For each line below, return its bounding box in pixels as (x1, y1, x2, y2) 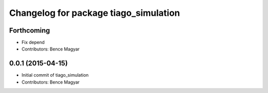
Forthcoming (9, 26, 50, 35)
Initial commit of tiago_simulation (21, 72, 89, 78)
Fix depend (21, 40, 45, 46)
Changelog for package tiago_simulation (9, 7, 181, 18)
